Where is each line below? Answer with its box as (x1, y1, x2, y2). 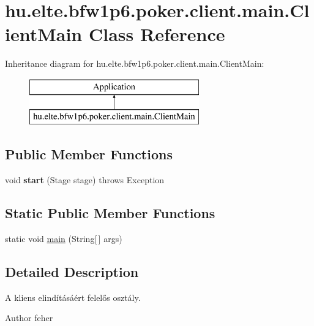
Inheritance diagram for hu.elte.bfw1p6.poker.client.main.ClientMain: (5, 57, 264, 70)
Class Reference (88, 21, 225, 47)
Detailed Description (5, 262, 139, 281)
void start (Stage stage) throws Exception (5, 173, 165, 186)
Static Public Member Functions (5, 203, 215, 222)
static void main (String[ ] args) (5, 232, 122, 245)
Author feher (5, 311, 53, 324)
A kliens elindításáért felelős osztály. (5, 290, 141, 303)
